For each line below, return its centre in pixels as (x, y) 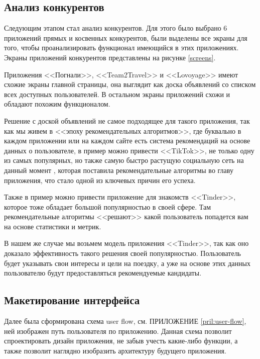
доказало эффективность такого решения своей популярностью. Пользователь (123, 253)
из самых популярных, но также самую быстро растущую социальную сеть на (124, 160)
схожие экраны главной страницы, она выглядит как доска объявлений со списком (130, 84)
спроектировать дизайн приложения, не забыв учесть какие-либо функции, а (121, 341)
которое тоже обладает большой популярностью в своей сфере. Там (108, 206)
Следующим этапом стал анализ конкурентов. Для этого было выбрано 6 (116, 28)
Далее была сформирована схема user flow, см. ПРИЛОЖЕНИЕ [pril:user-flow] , (125, 321)
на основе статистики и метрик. (53, 226)
